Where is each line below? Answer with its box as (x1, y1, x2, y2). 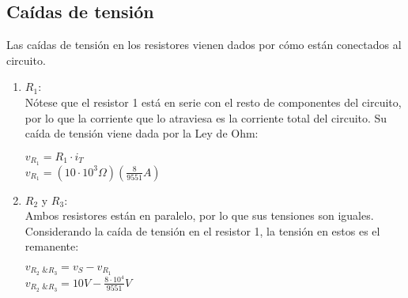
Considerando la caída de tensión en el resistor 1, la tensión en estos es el (25, 222, 380, 239)
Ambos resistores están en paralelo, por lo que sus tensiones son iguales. (25, 207, 374, 224)
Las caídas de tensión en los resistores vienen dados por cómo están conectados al (6, 36, 402, 53)
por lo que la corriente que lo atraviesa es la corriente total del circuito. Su (25, 109, 387, 126)
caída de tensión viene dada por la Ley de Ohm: (25, 125, 259, 141)
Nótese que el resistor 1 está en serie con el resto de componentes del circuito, (25, 93, 402, 110)
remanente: (25, 238, 79, 255)
